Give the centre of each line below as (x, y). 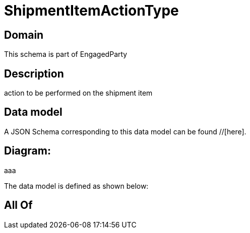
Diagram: (27, 151)
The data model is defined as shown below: (76, 186)
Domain (24, 35)
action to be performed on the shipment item (78, 93)
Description (34, 73)
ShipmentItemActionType (91, 11)
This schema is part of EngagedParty (66, 54)
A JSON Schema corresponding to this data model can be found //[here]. (125, 131)
